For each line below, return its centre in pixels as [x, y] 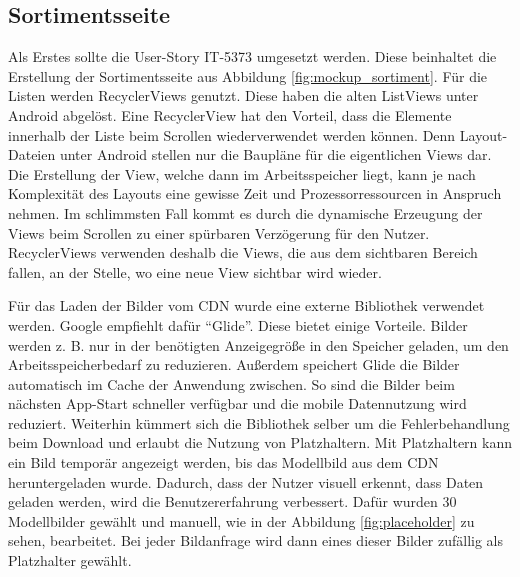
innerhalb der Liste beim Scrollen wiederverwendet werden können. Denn [232, 134]
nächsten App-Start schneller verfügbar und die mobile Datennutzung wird [237, 403]
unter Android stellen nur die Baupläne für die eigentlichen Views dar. [275, 154]
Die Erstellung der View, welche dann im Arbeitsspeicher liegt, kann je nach [242, 173]
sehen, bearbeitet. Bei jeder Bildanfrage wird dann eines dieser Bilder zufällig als [256, 540]
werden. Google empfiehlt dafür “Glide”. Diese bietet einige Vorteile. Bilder [238, 324]
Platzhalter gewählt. [70, 560]
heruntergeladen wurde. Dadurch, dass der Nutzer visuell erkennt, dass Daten [246, 481]
